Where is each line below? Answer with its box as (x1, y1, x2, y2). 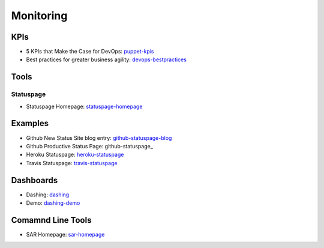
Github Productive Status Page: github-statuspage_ (26, 142, 153, 150)
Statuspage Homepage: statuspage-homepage (26, 103, 143, 110)
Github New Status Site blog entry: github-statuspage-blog (26, 134, 172, 141)
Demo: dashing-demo (26, 199, 80, 207)
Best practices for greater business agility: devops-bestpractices (26, 56, 187, 63)
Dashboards (11, 175, 58, 186)
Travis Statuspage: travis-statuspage (26, 159, 118, 166)
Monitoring (11, 9, 68, 22)
